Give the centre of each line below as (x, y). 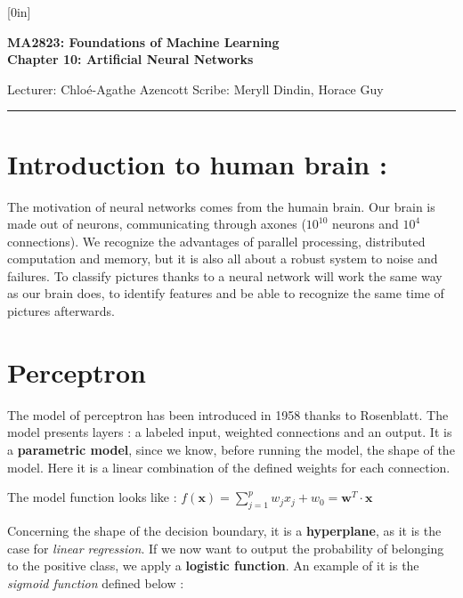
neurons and (366, 224)
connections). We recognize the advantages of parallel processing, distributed (216, 241)
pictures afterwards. (61, 311)
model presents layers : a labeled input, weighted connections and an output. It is (230, 432)
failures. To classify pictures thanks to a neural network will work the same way (225, 275)
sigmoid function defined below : (96, 582)
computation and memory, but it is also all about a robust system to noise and (223, 259)
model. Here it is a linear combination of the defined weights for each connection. (229, 467)
